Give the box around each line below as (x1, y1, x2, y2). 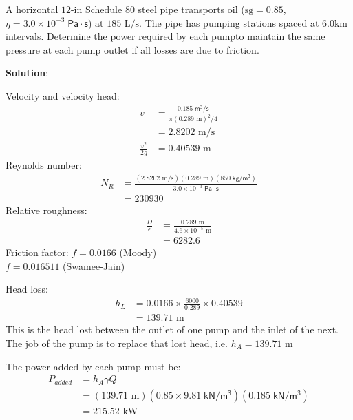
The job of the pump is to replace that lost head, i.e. (6, 335, 228, 350)
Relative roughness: (6, 203, 87, 218)
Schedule (85, 2, 122, 16)
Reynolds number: (6, 158, 82, 172)
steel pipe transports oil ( (138, 2, 245, 16)
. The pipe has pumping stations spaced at (139, 15, 319, 30)
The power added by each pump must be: (6, 359, 181, 373)
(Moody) (119, 245, 157, 260)
